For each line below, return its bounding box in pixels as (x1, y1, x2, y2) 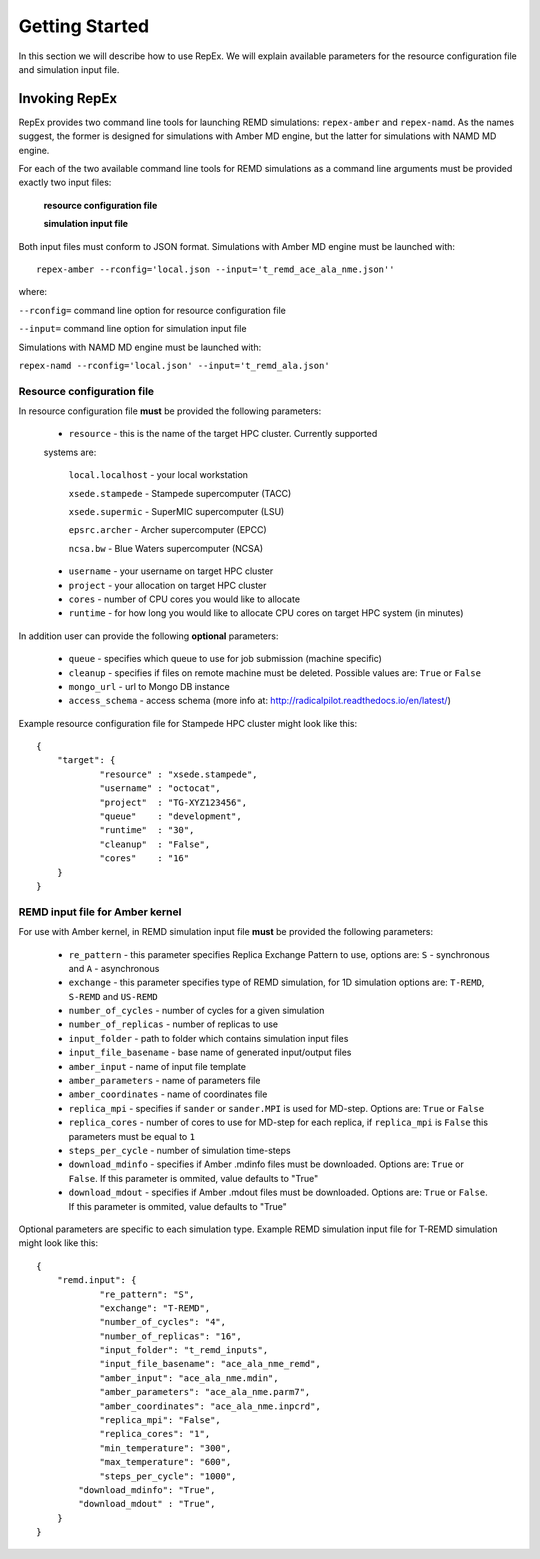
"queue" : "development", (99, 811, 242, 822)
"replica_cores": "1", (99, 1428, 211, 1440)
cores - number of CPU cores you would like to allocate (68, 593, 300, 605)
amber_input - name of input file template (68, 1060, 247, 1072)
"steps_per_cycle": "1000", (99, 1470, 237, 1482)
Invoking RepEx (18, 90, 118, 107)
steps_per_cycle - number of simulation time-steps (68, 1145, 291, 1156)
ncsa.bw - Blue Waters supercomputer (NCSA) (68, 542, 264, 554)
